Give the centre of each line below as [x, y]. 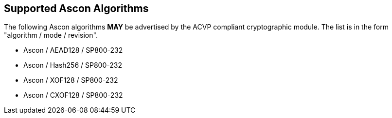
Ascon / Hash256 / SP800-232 [73, 65]
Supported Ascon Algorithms [76, 8]
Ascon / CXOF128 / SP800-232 [73, 95]
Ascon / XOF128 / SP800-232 [71, 80]
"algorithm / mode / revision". [51, 35]
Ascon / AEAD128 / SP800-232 [73, 50]
